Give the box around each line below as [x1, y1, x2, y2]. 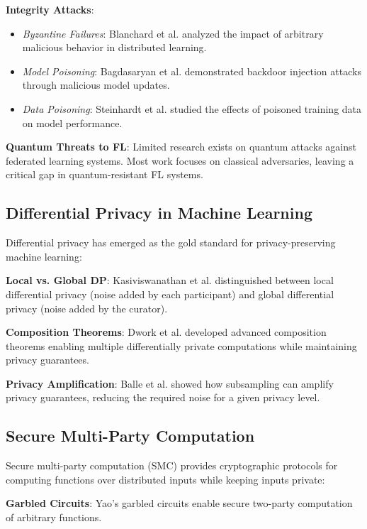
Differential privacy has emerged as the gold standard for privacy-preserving [6, 235, 336, 250]
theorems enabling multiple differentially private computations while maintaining [6, 338, 357, 353]
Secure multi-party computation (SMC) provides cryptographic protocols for [6, 458, 338, 473]
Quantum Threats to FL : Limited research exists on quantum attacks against [6, 139, 356, 154]
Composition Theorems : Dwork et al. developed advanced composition [6, 325, 327, 339]
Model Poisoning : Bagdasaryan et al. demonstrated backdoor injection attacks [22, 63, 361, 78]
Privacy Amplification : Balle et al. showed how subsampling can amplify [6, 376, 334, 391]
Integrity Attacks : [6, 2, 94, 16]
